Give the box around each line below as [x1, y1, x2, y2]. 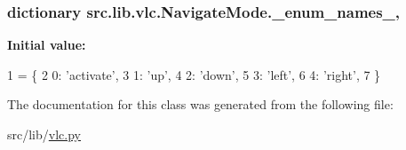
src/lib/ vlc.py [7, 125, 81, 143]
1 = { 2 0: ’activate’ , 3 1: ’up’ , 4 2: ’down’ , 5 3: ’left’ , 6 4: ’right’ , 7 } [7, 65, 381, 83]
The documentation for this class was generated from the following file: [7, 95, 394, 114]
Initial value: [7, 36, 86, 54]
